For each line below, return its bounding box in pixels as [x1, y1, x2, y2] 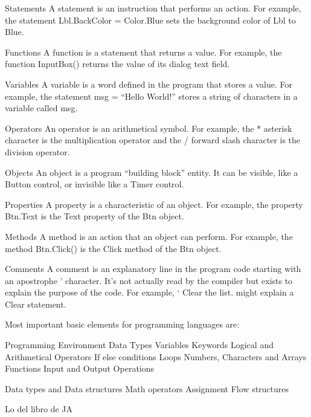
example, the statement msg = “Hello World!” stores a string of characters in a [5, 89, 298, 102]
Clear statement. [5, 297, 66, 310]
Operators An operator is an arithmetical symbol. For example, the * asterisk [5, 121, 292, 134]
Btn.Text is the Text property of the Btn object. [5, 210, 184, 222]
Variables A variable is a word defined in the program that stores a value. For [5, 77, 292, 90]
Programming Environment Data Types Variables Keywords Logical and [5, 338, 274, 351]
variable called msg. [5, 102, 78, 114]
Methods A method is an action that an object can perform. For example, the [5, 230, 293, 242]
